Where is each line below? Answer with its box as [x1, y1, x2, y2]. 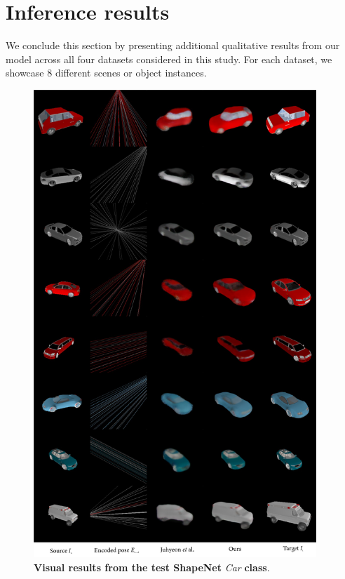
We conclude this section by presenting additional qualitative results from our [6, 38, 340, 53]
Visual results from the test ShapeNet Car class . [34, 559, 270, 574]
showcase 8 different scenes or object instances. [6, 65, 207, 80]
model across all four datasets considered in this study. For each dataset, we [6, 51, 332, 66]
